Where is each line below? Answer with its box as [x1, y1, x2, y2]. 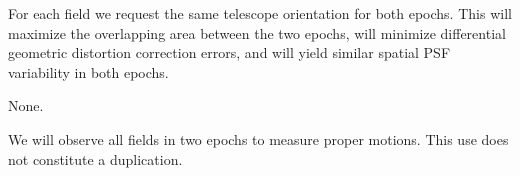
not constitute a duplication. [8, 148, 183, 169]
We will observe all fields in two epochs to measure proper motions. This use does [8, 128, 509, 149]
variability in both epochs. [8, 61, 169, 82]
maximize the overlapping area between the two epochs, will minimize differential [8, 22, 506, 43]
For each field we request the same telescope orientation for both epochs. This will [8, 3, 512, 23]
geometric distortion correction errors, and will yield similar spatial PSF [8, 42, 451, 63]
